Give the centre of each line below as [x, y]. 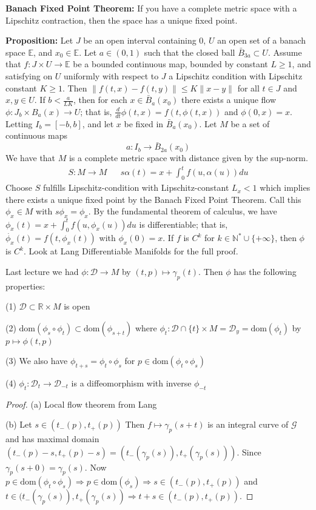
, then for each [100, 100]
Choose [19, 187]
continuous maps [37, 135]
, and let [98, 123]
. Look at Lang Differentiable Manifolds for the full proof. [131, 251]
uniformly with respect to [111, 75]
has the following [265, 272]
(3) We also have [37, 360]
